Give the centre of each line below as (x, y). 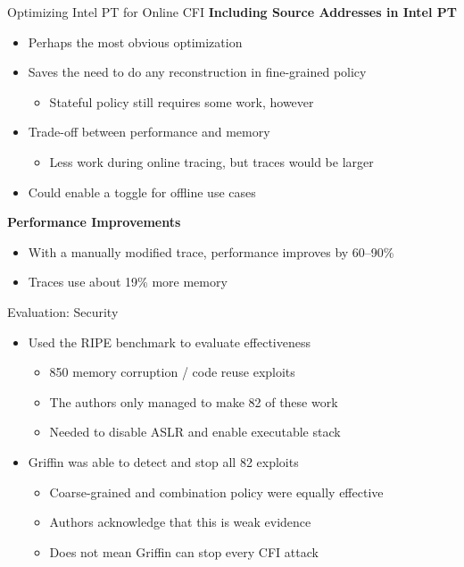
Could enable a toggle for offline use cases (142, 192)
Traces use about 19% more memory (128, 282)
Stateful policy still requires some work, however (182, 101)
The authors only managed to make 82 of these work (194, 401)
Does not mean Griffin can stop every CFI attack (184, 551)
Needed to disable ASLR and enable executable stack (195, 432)
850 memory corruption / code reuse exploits (172, 372)
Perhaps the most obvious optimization (135, 42)
